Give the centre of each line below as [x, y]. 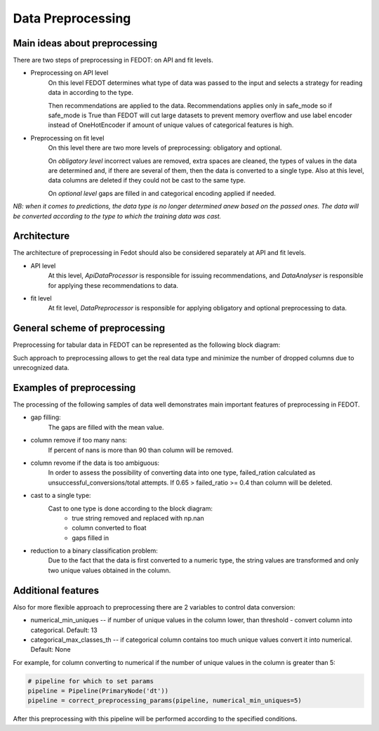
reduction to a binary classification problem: [94, 551]
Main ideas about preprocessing [85, 43]
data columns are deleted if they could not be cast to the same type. [147, 180]
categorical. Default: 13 [64, 630]
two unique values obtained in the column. [109, 570]
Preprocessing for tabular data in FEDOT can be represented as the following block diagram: [147, 345]
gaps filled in [91, 538]
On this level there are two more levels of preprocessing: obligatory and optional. [165, 148]
